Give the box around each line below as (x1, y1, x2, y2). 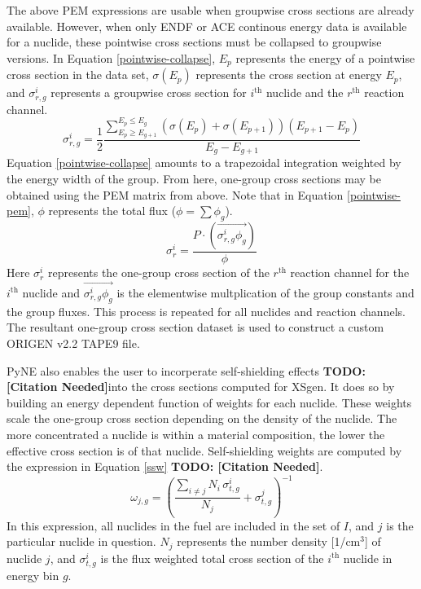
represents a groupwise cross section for (50, 84, 247, 101)
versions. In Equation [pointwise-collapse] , (7, 49, 216, 66)
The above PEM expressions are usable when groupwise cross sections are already (7, 2, 414, 18)
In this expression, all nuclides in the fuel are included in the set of (7, 516, 340, 534)
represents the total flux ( (48, 202, 177, 219)
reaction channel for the (290, 264, 410, 281)
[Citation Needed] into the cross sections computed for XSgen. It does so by (7, 378, 395, 395)
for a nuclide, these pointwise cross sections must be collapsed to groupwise (7, 33, 382, 51)
